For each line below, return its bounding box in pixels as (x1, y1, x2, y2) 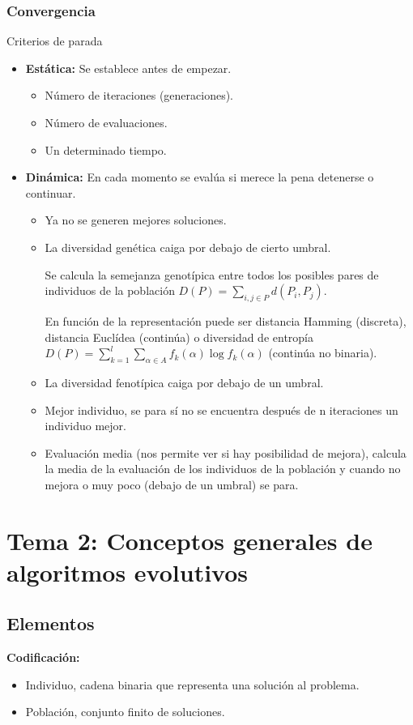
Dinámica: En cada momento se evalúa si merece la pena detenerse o (25, 168, 374, 186)
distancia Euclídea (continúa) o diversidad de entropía (45, 328, 314, 345)
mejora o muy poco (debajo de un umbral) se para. (45, 476, 299, 493)
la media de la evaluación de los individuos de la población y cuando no (45, 460, 401, 477)
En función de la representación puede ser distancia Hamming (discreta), (45, 312, 407, 329)
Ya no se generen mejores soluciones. (45, 211, 227, 228)
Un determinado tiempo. (45, 141, 167, 158)
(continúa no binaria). (268, 344, 377, 361)
